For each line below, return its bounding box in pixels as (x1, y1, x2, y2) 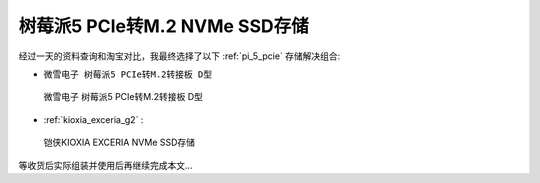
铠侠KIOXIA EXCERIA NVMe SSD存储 (43, 136, 195, 149)
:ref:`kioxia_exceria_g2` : (43, 113, 144, 125)
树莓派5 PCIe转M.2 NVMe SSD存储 (18, 15, 309, 37)
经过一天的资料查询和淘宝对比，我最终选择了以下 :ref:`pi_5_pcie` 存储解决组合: (18, 50, 341, 62)
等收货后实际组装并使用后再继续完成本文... (18, 159, 194, 171)
